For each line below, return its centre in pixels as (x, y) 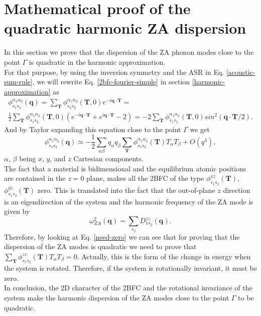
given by (17, 211)
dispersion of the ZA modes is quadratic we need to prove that (100, 246)
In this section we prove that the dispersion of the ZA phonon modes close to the (129, 52)
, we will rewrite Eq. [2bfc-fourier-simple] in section (111, 82)
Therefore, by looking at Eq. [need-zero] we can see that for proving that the (122, 236)
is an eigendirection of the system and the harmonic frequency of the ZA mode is (129, 201)
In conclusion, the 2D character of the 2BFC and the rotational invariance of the (128, 288)
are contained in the (35, 178)
